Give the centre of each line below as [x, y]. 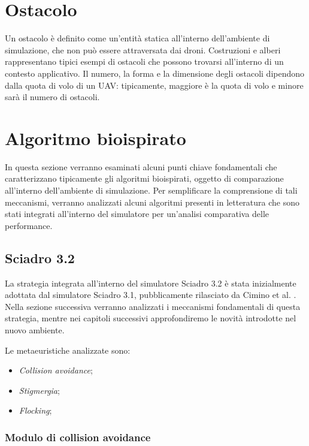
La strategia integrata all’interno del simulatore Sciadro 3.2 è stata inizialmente [151, 283]
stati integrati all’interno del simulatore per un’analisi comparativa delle [137, 214]
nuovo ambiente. [35, 329]
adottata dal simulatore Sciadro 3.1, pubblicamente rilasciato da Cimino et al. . [151, 295]
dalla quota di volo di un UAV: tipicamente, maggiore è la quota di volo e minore [154, 85]
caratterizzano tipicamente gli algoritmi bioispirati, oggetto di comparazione [144, 178]
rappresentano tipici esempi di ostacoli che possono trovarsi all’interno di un [144, 61]
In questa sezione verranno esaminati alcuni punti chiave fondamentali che [141, 166]
